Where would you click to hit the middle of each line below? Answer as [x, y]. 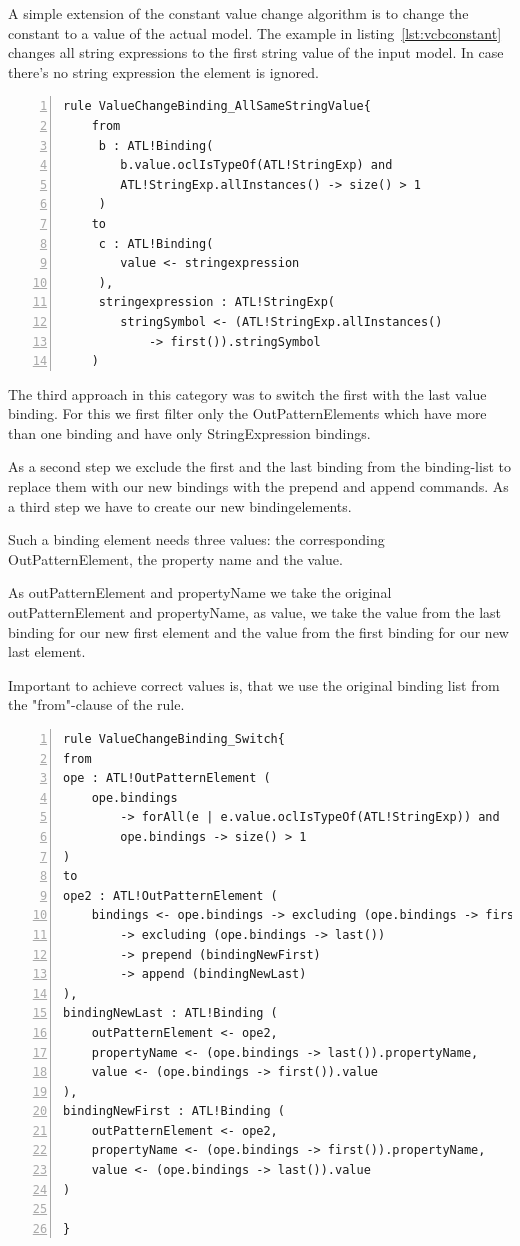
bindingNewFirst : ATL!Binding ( [174, 1111]
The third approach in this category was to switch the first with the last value [247, 393]
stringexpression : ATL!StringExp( [217, 302]
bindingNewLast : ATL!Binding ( [170, 1013]
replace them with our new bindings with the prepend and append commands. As [258, 486]
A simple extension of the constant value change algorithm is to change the [238, 13]
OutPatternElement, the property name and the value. [175, 558]
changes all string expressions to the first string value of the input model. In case [256, 52]
